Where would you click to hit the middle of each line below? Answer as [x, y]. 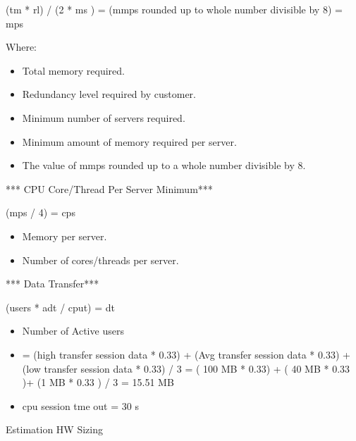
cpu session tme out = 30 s [80, 405]
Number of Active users [73, 331]
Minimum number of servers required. [104, 117]
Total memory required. [73, 70]
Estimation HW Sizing [54, 429]
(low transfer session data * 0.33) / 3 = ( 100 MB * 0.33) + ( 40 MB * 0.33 [186, 368]
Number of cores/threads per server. [100, 260]
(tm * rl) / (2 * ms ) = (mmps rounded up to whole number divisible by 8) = [174, 9]
